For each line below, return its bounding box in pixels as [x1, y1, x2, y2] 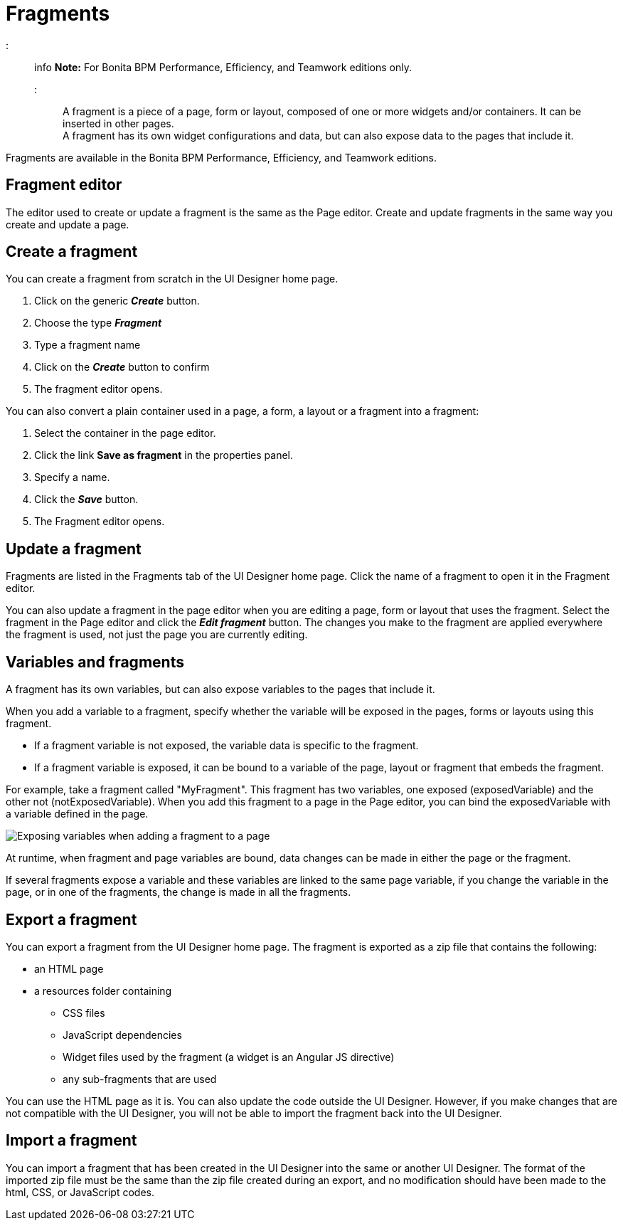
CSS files [63, 1006, 105, 1019]
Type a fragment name [34, 339, 141, 352]
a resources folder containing [34, 984, 172, 997]
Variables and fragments [6, 652, 184, 671]
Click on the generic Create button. [34, 295, 200, 307]
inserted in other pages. [63, 117, 174, 130]
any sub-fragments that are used [63, 1072, 217, 1085]
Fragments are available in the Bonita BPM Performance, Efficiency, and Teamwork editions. [6, 151, 437, 164]
